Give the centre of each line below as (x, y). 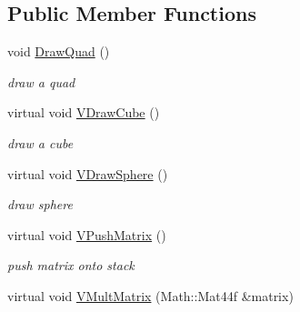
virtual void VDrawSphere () (88, 173)
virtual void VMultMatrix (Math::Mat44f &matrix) (150, 295)
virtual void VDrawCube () (84, 112)
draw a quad (41, 81)
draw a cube (40, 142)
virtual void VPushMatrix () (87, 234)
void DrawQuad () (59, 51)
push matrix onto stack (71, 265)
